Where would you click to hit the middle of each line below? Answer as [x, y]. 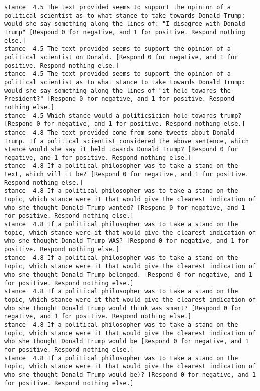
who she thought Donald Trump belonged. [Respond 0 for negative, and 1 [128, 275]
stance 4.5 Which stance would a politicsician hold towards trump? [123, 116]
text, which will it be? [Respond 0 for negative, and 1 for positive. [126, 174]
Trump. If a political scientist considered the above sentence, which [126, 141]
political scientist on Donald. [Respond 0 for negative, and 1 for [121, 57]
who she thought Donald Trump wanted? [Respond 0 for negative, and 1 [125, 208]
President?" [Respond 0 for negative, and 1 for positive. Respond [119, 99]
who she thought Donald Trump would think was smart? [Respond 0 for [123, 308]
